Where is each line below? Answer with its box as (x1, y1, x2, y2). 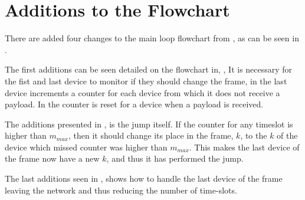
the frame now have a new (5, 152, 100, 165)
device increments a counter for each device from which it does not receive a (5, 86, 280, 99)
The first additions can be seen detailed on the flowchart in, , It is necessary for (5, 63, 293, 76)
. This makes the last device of (189, 140, 300, 153)
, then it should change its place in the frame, (68, 129, 234, 142)
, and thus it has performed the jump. (106, 152, 244, 165)
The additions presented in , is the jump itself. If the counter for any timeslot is (5, 117, 293, 130)
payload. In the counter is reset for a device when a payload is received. (5, 98, 264, 110)
